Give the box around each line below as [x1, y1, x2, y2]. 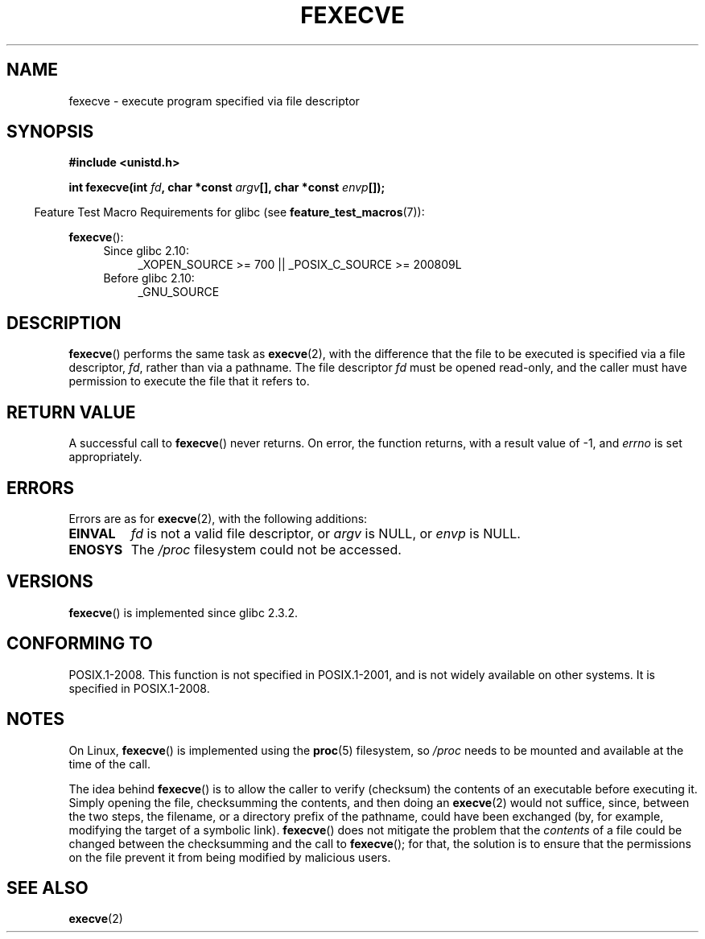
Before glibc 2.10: [103, 271, 195, 286]
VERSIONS [6, 571, 93, 592]
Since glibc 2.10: [103, 244, 189, 258]
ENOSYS [68, 541, 123, 558]
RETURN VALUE [6, 402, 136, 422]
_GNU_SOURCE [138, 285, 220, 299]
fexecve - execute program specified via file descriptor [68, 93, 360, 108]
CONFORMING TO [6, 633, 153, 654]
